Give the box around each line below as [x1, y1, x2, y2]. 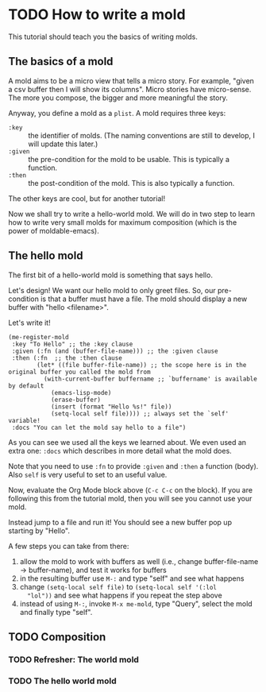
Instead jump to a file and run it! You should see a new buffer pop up [8, 517, 233, 527]
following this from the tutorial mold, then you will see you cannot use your [8, 493, 253, 503]
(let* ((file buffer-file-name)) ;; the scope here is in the [37, 361, 247, 369]
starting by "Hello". [8, 526, 70, 535]
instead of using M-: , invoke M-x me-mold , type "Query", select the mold [19, 598, 253, 609]
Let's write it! [8, 318, 51, 327]
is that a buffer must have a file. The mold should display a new [40, 294, 248, 303]
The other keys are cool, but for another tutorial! [8, 193, 165, 203]
